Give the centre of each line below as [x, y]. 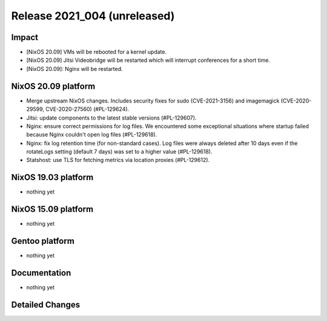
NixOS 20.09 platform [53, 86]
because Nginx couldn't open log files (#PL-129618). [92, 135]
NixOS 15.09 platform [52, 209]
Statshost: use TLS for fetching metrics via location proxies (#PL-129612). [118, 160]
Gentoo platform [43, 241]
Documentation [41, 273]
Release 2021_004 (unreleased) [93, 16]
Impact [25, 37]
